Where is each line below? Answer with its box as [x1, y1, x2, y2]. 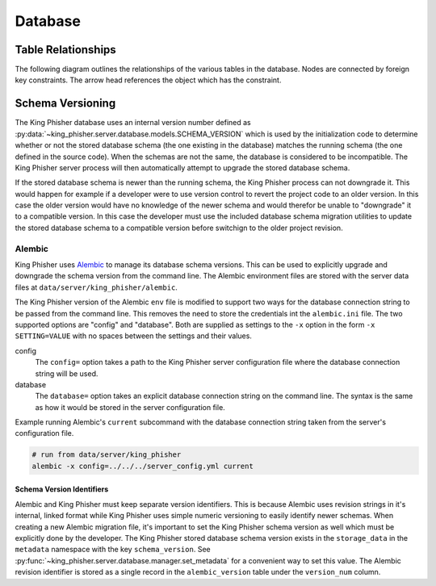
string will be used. [35, 368, 99, 379]
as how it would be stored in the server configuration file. [35, 402, 225, 412]
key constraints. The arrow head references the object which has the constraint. [15, 75, 282, 85]
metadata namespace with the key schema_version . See [15, 545, 211, 555]
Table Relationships [15, 43, 116, 57]
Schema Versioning [15, 97, 116, 111]
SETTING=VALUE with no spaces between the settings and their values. [15, 331, 252, 341]
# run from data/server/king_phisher [31, 450, 182, 459]
